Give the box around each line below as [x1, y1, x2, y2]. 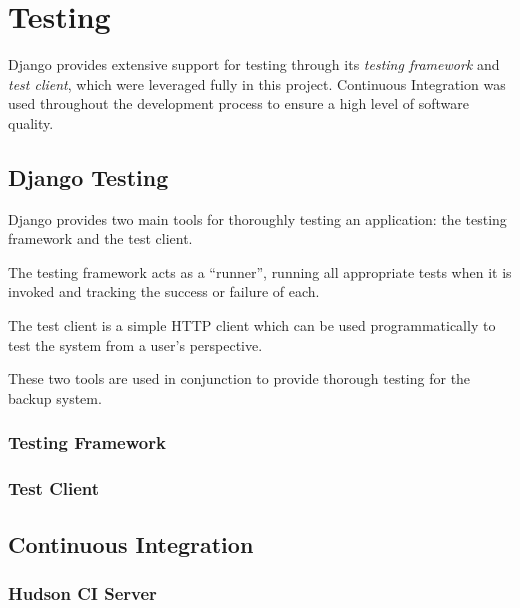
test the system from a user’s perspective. [8, 334, 263, 355]
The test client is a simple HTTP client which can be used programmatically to [8, 315, 496, 336]
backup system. [8, 387, 102, 408]
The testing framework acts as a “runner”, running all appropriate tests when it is [8, 261, 512, 282]
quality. [8, 112, 54, 133]
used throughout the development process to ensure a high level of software [8, 93, 469, 114]
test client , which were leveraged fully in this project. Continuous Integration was [8, 73, 506, 94]
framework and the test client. [8, 228, 193, 249]
